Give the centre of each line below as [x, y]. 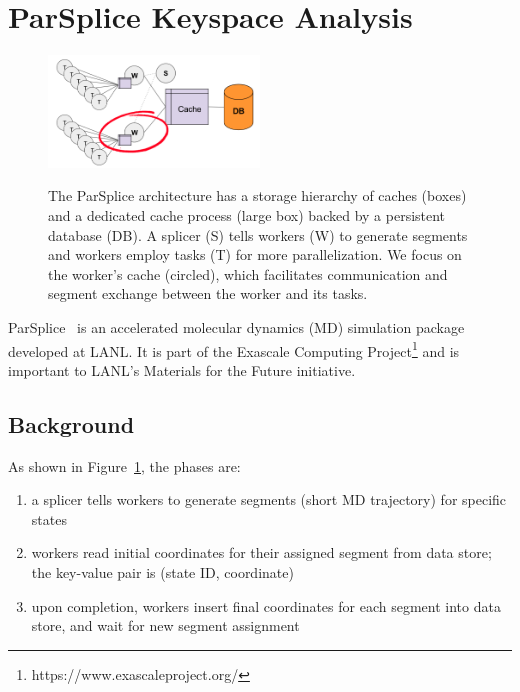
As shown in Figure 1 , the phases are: [124, 465]
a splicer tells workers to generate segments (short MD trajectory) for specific [269, 499]
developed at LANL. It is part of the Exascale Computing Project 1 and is [234, 349]
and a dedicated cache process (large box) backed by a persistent [247, 215]
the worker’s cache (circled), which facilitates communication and [248, 273]
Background [71, 423]
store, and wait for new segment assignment [165, 625]
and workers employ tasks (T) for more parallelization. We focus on [255, 254]
